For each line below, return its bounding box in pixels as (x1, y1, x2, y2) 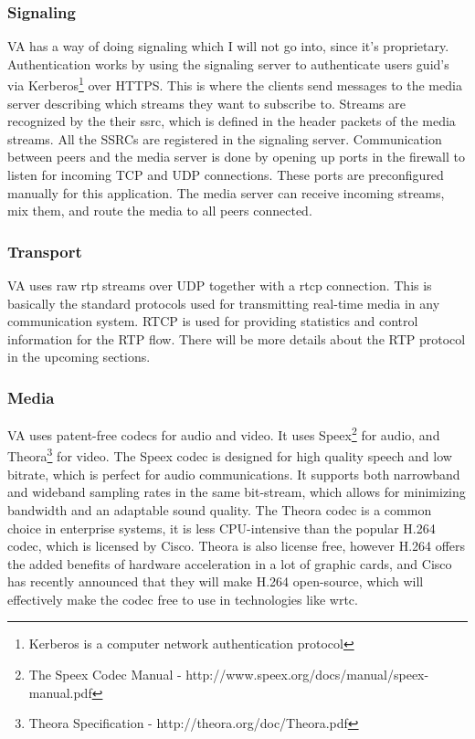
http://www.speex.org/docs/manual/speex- (185, 665, 429, 684)
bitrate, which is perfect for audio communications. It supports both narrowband (7, 464, 460, 483)
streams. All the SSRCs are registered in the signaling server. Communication (7, 129, 442, 148)
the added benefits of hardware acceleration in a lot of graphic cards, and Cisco (7, 554, 452, 573)
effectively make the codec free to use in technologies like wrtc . (7, 589, 358, 608)
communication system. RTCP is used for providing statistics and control (7, 311, 418, 331)
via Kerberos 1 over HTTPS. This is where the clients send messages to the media (7, 73, 462, 95)
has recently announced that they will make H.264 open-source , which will (7, 572, 424, 591)
